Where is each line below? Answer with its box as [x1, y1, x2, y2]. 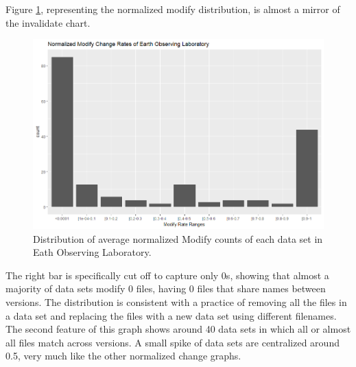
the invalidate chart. [5, 15, 91, 29]
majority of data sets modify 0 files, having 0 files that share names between [5, 281, 326, 296]
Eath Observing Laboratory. [33, 245, 152, 259]
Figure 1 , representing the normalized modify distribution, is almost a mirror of [5, 2, 340, 16]
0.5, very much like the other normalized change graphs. [5, 348, 241, 363]
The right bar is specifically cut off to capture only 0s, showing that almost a [5, 268, 329, 282]
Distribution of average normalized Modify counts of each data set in [33, 231, 323, 246]
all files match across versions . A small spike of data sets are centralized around [5, 335, 340, 349]
